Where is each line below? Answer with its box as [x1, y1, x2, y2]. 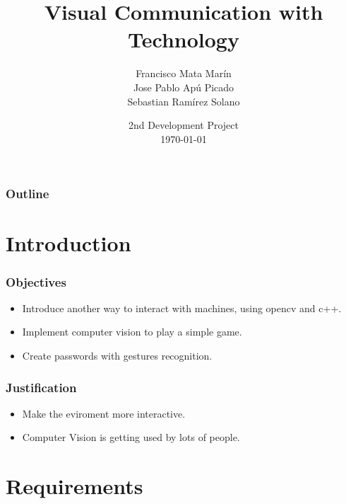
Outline [6, 185, 49, 202]
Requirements [6, 471, 143, 500]
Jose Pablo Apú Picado [133, 79, 234, 94]
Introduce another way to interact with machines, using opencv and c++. [22, 300, 342, 315]
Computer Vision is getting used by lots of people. [22, 430, 240, 445]
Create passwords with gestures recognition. [22, 348, 213, 362]
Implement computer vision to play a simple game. [22, 324, 242, 339]
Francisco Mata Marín [136, 66, 232, 81]
